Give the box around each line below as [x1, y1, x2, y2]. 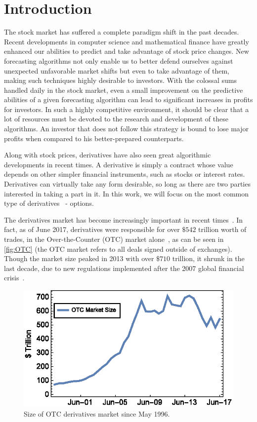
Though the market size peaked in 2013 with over [4, 253, 154, 264]
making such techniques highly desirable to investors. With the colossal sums [4, 75, 237, 85]
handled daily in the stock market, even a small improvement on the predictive [4, 84, 243, 95]
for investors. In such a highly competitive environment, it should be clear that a [4, 104, 249, 114]
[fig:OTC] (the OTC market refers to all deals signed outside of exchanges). [4, 243, 232, 254]
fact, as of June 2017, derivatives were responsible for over [4, 224, 180, 234]
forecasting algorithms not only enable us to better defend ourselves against [4, 55, 233, 66]
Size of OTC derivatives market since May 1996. [24, 409, 170, 419]
